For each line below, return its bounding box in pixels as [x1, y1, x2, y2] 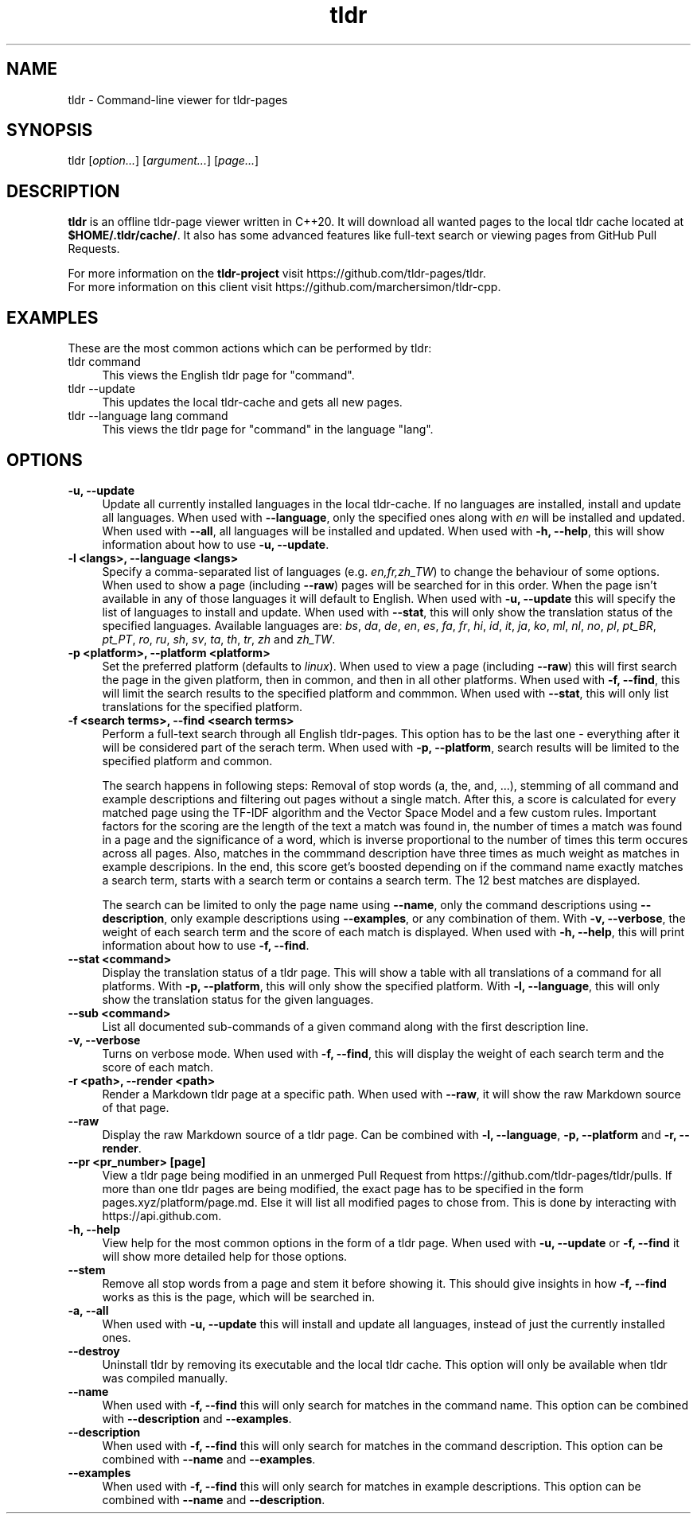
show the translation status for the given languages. [102, 992, 374, 1006]
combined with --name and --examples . [102, 1452, 316, 1466]
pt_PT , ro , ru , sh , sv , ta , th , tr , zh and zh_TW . [102, 632, 336, 646]
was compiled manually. [102, 1370, 228, 1385]
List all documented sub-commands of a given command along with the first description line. [102, 1019, 589, 1033]
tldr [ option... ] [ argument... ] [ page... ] [68, 154, 259, 168]
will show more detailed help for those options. [102, 1249, 348, 1263]
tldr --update [68, 382, 135, 396]
